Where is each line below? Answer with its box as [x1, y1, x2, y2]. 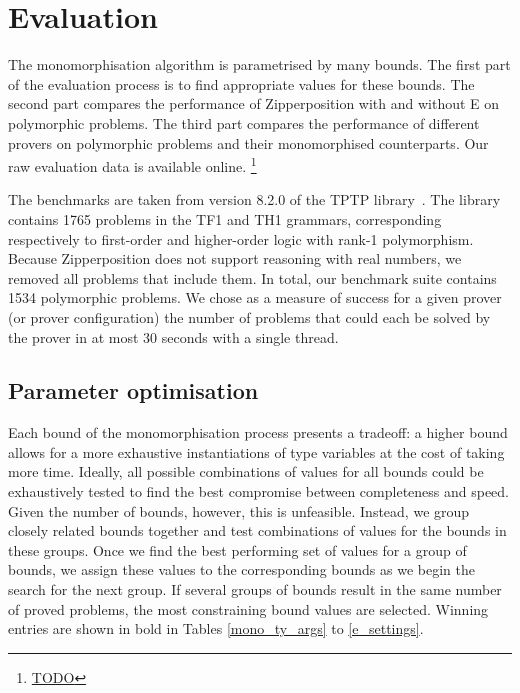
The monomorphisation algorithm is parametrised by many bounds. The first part [8, 54, 511, 75]
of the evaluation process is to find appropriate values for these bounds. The [8, 73, 475, 94]
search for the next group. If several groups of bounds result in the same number [8, 579, 502, 600]
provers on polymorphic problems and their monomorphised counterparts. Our [8, 132, 489, 153]
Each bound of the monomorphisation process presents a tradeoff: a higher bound [8, 422, 508, 443]
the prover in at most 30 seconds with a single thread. [8, 326, 339, 347]
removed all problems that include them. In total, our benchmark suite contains [8, 267, 497, 288]
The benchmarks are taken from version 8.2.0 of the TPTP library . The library [8, 189, 501, 210]
